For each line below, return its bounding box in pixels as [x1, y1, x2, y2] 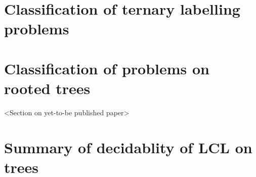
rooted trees [4, 77, 91, 98]
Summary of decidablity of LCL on [4, 137, 252, 157]
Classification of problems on [4, 58, 209, 78]
